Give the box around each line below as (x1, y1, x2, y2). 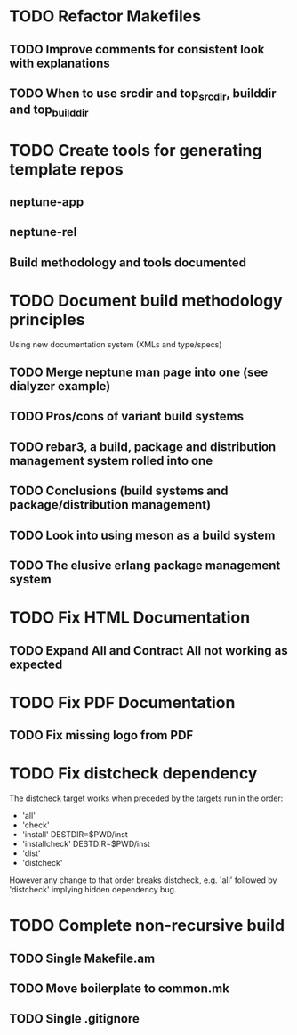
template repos (9, 159, 124, 179)
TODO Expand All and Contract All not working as (9, 643, 288, 658)
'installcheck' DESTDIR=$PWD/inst (21, 839, 151, 850)
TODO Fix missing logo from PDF (9, 728, 194, 743)
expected (9, 656, 63, 672)
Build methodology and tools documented (9, 255, 247, 270)
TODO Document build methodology (9, 290, 283, 311)
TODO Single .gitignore (9, 1011, 140, 1026)
